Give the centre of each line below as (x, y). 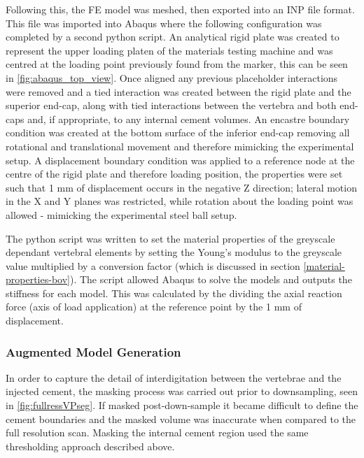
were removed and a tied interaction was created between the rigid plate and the (178, 91)
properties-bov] (38, 279)
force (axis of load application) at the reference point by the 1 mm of (154, 307)
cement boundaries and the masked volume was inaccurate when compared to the (181, 418)
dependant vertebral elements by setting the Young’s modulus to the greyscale (174, 252)
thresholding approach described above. (90, 446)
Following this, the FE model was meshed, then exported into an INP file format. (180, 9)
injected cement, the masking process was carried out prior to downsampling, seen (182, 391)
